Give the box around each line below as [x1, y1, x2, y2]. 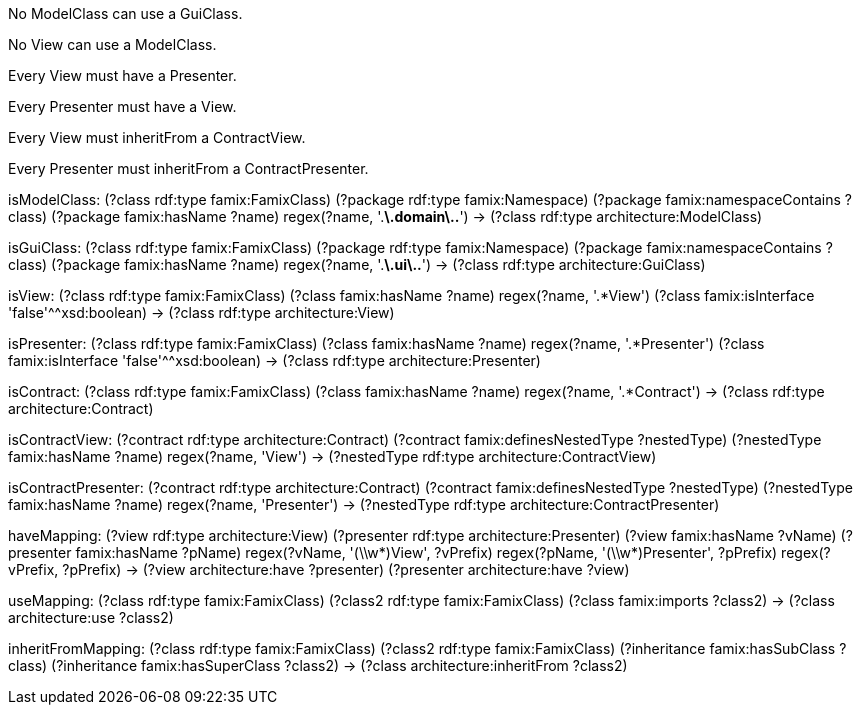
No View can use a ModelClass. [8, 36, 217, 53]
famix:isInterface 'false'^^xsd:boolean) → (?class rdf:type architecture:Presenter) [8, 352, 541, 369]
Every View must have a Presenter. [8, 67, 237, 84]
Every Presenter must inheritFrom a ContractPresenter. [8, 160, 369, 177]
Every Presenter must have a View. [8, 98, 237, 115]
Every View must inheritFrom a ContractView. [8, 129, 306, 146]
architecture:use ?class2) [8, 609, 174, 626]
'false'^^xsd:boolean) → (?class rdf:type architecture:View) [8, 304, 395, 321]
